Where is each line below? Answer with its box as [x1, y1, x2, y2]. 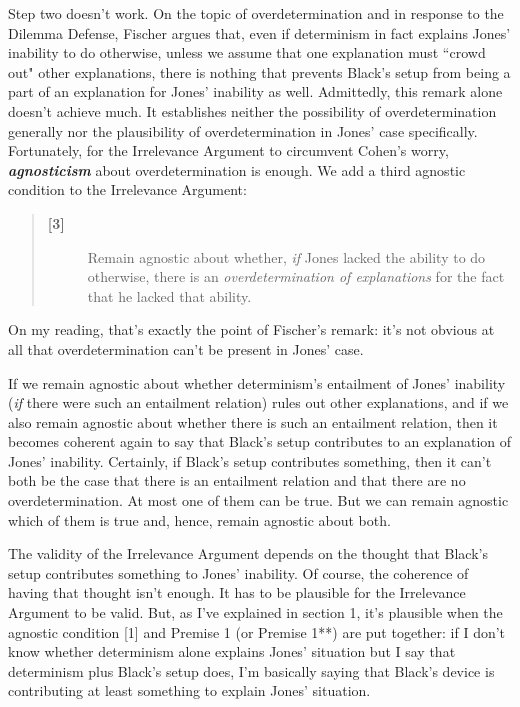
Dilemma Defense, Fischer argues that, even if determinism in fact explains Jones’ [8, 22, 511, 43]
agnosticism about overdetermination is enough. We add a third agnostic [8, 159, 466, 180]
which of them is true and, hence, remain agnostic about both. [8, 509, 391, 530]
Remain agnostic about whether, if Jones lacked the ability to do [87, 246, 486, 267]
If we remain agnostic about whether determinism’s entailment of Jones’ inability [8, 372, 506, 393]
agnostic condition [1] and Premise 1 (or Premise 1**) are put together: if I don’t [8, 621, 506, 642]
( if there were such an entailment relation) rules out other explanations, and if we [8, 392, 509, 413]
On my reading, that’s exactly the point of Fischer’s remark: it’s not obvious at [8, 319, 495, 340]
